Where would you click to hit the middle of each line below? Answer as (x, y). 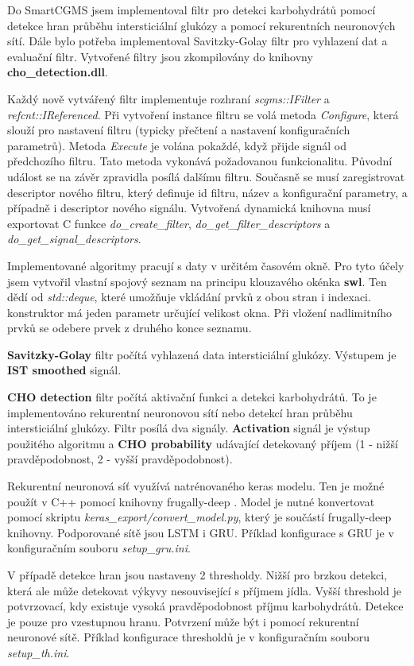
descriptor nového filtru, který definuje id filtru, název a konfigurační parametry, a (207, 192)
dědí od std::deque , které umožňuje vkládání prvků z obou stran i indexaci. (189, 297)
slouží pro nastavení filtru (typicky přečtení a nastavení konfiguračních (179, 130)
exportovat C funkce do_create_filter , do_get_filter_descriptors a (169, 223)
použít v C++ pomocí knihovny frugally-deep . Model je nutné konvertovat (191, 501)
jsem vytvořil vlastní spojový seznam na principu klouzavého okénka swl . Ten (197, 281)
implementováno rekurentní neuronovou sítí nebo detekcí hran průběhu (180, 412)
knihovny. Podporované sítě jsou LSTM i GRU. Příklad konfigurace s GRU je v (201, 532)
